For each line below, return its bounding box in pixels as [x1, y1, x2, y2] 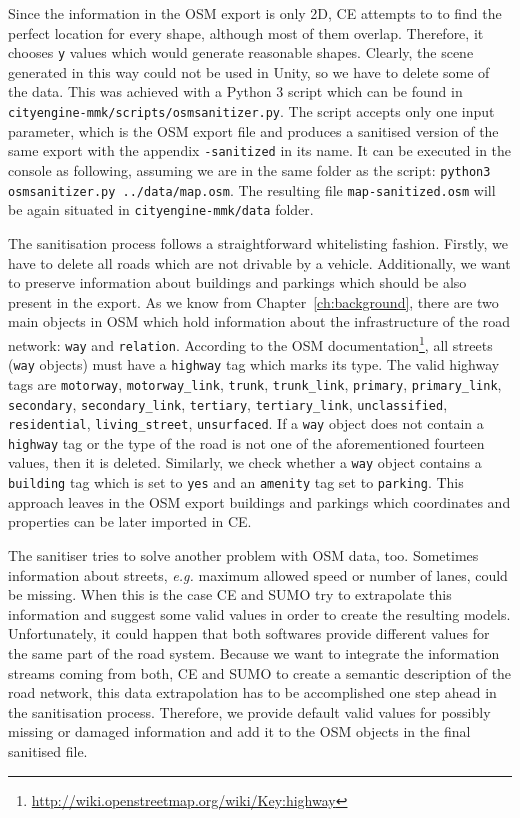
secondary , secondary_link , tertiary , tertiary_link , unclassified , [8, 393, 448, 414]
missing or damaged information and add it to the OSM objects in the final [8, 721, 471, 742]
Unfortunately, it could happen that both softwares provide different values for [8, 623, 490, 644]
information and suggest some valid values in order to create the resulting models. [8, 603, 511, 624]
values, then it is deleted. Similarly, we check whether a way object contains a [8, 452, 482, 473]
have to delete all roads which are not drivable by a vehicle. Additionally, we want [8, 252, 511, 273]
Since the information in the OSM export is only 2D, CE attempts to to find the [8, 3, 502, 23]
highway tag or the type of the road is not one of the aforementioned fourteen [8, 432, 485, 453]
